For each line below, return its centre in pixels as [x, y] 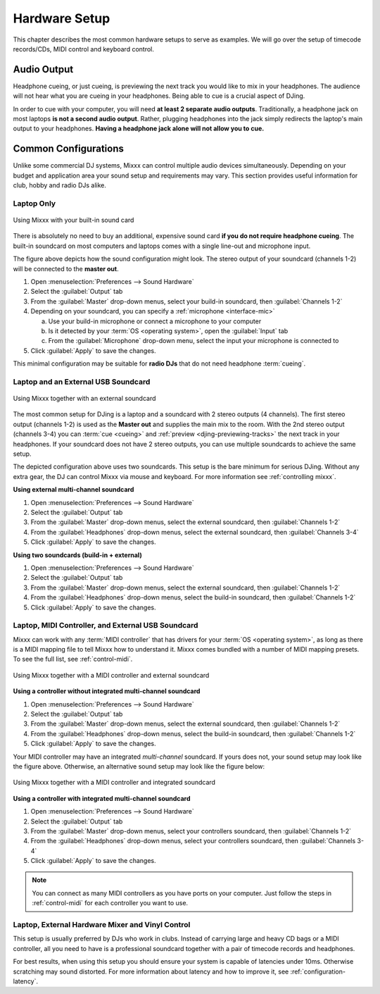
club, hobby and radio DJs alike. [60, 185]
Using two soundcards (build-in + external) [77, 555]
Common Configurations [69, 149]
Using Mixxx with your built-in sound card [74, 220]
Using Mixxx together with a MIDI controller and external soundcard [111, 675]
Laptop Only [34, 203]
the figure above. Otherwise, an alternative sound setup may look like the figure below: [139, 766]
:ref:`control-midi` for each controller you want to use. [110, 903]
